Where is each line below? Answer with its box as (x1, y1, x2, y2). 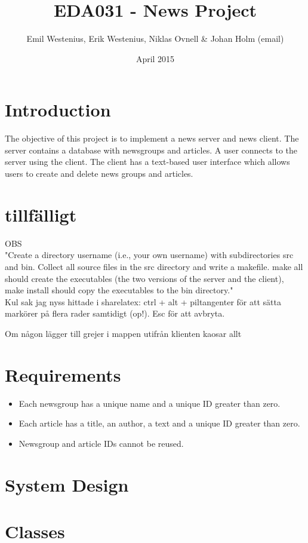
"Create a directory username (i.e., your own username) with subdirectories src (5, 249, 294, 261)
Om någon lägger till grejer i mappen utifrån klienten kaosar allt (5, 327, 242, 339)
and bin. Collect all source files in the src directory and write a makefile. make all (5, 260, 303, 272)
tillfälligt (5, 202, 77, 226)
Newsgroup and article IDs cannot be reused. (19, 437, 184, 449)
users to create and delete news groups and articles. (5, 167, 193, 180)
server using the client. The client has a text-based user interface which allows (5, 155, 290, 168)
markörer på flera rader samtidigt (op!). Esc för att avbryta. (5, 307, 225, 320)
